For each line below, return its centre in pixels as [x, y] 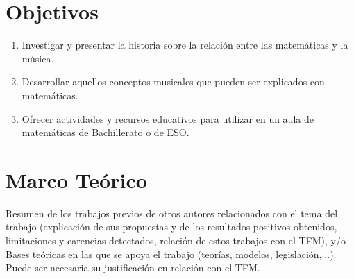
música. [38, 58]
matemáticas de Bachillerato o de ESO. [106, 132]
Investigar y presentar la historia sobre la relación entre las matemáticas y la [185, 45]
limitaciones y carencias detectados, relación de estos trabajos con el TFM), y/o [176, 240]
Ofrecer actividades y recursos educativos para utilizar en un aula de [168, 118]
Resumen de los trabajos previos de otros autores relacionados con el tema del [172, 213]
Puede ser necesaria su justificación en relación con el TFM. [133, 268]
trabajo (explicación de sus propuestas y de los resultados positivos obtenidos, [171, 227]
